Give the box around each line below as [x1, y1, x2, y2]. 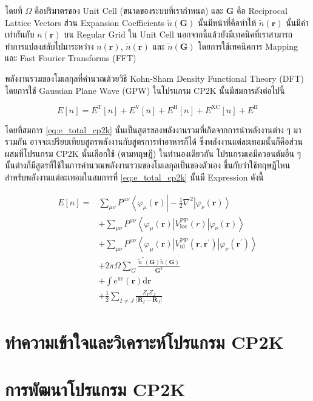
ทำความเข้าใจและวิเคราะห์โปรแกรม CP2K [5, 329, 284, 354]
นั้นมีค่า [286, 16, 309, 28]
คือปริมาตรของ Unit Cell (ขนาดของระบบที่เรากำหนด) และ [34, 4, 224, 16]
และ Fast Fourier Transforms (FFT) [5, 51, 136, 64]
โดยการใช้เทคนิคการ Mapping [198, 39, 298, 52]
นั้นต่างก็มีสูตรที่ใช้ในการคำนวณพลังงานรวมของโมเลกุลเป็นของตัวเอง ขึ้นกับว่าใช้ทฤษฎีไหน [5, 159, 291, 171]
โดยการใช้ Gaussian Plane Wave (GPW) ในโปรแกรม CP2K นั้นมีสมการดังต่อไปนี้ [5, 84, 285, 96]
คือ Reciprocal [237, 4, 288, 16]
